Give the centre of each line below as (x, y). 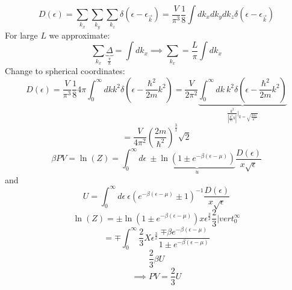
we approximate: (79, 35)
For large (21, 35)
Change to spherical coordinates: (65, 71)
